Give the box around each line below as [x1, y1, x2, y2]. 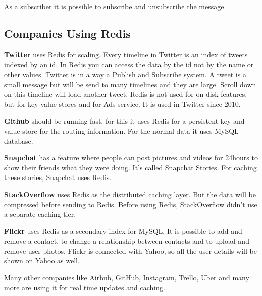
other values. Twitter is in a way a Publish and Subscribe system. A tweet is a [4, 69, 246, 79]
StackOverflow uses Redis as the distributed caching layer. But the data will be [4, 189, 256, 199]
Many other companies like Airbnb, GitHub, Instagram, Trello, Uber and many [4, 272, 249, 283]
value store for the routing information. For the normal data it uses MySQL [4, 125, 239, 136]
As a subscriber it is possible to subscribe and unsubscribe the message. [4, 1, 226, 11]
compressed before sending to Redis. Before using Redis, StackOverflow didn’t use [4, 199, 257, 209]
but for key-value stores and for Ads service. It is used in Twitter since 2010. [4, 98, 241, 109]
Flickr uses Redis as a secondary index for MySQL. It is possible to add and [4, 225, 242, 236]
